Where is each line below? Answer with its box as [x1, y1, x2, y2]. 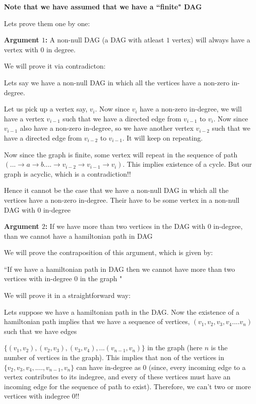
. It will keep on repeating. [122, 132, 203, 143]
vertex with [4, 44, 38, 54]
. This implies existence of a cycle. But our [122, 159, 252, 169]
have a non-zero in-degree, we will [140, 104, 242, 114]
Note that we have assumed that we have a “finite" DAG [4, 1, 202, 11]
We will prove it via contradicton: [4, 61, 106, 71]
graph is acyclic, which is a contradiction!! [4, 168, 131, 179]
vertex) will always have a [172, 35, 251, 45]
